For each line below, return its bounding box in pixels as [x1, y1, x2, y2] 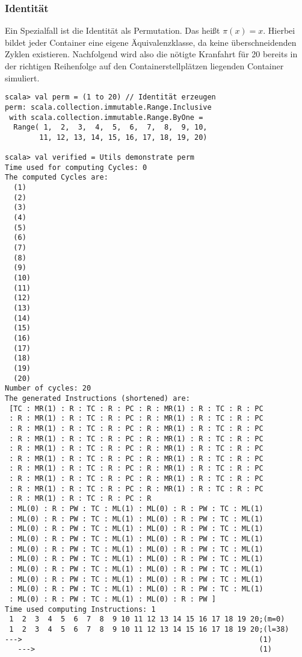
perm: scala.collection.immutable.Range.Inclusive [5, 102, 212, 112]
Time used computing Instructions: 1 [5, 605, 156, 614]
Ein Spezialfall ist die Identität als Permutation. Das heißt [5, 24, 220, 37]
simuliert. [5, 71, 40, 84]
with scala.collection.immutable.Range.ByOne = [9, 113, 203, 122]
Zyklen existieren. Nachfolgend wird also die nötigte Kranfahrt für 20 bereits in [5, 48, 298, 60]
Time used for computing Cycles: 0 [5, 163, 147, 172]
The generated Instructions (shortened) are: [5, 394, 190, 403]
